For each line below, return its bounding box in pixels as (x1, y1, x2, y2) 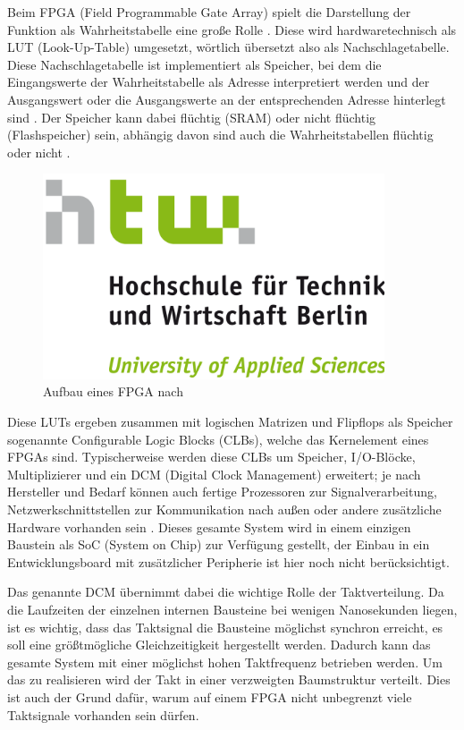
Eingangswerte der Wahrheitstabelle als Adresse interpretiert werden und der (7, 72, 430, 91)
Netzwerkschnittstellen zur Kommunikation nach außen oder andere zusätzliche (7, 500, 442, 519)
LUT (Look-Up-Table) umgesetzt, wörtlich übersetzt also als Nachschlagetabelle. (7, 38, 450, 56)
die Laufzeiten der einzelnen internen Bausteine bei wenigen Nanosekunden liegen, (7, 600, 458, 619)
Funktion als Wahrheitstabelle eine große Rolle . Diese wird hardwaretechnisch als (7, 20, 457, 38)
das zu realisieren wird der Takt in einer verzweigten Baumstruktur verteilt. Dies (7, 670, 451, 689)
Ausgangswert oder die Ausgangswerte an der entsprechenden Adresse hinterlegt (7, 89, 446, 108)
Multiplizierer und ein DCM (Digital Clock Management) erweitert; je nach (7, 464, 421, 483)
